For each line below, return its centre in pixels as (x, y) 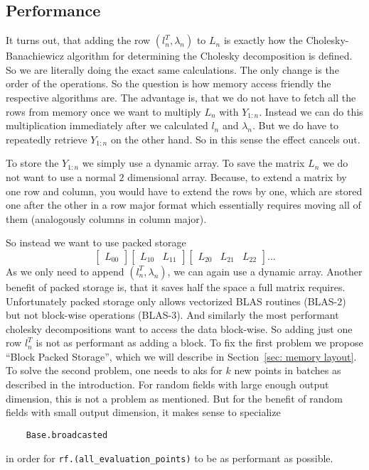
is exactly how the (263, 40)
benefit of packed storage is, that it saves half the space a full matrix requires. (176, 286)
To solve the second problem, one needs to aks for (114, 370)
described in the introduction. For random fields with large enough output (167, 384)
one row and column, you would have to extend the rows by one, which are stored (184, 191)
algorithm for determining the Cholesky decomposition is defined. (210, 56)
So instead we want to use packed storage (96, 242)
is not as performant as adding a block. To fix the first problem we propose (199, 343)
